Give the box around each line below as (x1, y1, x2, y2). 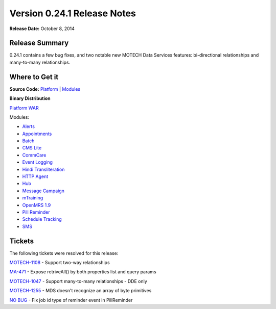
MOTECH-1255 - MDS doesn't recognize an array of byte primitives (9, 288, 152, 294)
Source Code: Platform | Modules (9, 86, 81, 92)
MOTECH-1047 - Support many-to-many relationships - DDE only (9, 278, 148, 284)
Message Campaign (22, 188, 65, 194)
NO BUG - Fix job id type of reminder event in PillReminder (9, 297, 133, 303)
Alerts (22, 123, 35, 130)
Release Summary (9, 39, 69, 47)
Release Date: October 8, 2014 (9, 25, 75, 32)
